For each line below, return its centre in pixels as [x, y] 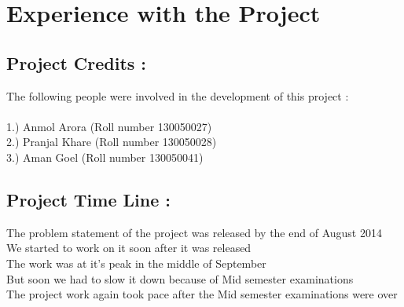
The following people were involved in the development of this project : [178, 95]
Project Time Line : [88, 199]
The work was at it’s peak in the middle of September [136, 263]
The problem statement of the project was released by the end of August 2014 [194, 232]
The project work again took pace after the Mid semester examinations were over [202, 294]
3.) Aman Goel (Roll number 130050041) [105, 157]
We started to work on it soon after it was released [129, 248]
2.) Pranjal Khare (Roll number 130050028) [112, 142]
